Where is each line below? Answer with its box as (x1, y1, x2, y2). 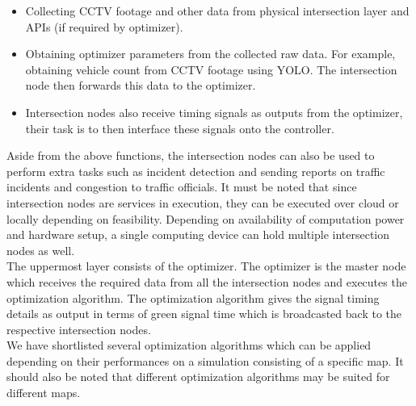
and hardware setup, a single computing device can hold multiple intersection (6, 226, 390, 243)
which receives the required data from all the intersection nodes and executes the (6, 273, 407, 290)
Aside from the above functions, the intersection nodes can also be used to (6, 147, 375, 164)
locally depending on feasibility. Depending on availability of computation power (6, 210, 405, 227)
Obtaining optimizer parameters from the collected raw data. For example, (25, 45, 396, 62)
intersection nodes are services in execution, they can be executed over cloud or (6, 194, 399, 211)
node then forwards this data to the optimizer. (25, 77, 256, 94)
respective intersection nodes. (6, 320, 151, 337)
